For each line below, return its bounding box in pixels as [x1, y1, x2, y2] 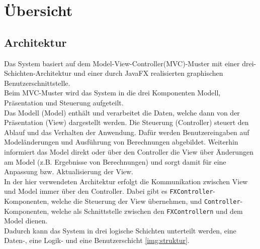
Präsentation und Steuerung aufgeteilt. [4, 97, 124, 107]
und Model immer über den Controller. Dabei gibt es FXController [4, 186, 213, 196]
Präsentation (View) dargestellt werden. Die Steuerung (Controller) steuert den [4, 117, 249, 128]
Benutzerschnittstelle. [4, 77, 70, 88]
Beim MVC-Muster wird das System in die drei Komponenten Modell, [4, 87, 221, 98]
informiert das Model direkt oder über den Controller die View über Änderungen [4, 146, 253, 157]
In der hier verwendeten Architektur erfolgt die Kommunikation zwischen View [4, 176, 248, 186]
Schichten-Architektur [4, 68, 71, 78]
